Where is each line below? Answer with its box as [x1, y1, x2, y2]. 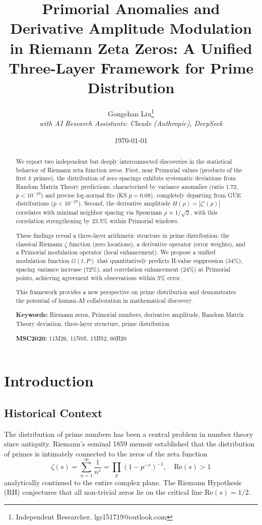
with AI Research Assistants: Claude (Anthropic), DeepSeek [39, 118, 223, 128]
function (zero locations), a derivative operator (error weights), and [69, 239, 245, 248]
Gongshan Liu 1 [108, 106, 154, 118]
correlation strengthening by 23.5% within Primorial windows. [16, 217, 179, 225]
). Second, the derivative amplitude [78, 199, 170, 208]
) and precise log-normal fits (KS [41, 190, 127, 199]
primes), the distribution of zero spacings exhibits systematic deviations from [33, 174, 236, 182]
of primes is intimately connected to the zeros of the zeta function [4, 448, 208, 458]
